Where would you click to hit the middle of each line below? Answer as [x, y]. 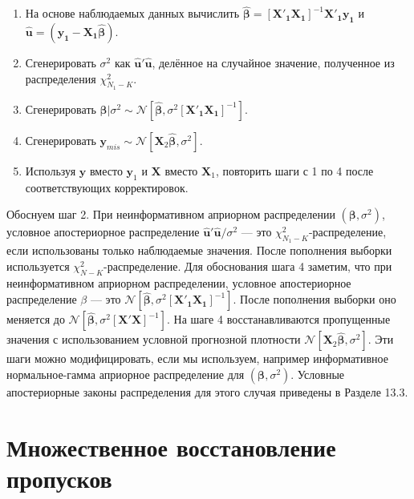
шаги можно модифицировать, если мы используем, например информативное [197, 358]
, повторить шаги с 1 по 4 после [294, 170]
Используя [51, 170]
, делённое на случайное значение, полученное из [273, 63]
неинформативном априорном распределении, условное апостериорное [179, 282]
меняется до [36, 319]
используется [38, 266]
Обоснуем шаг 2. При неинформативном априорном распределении [171, 214]
